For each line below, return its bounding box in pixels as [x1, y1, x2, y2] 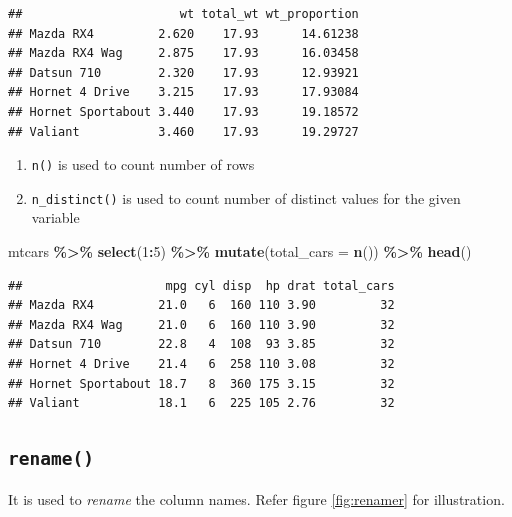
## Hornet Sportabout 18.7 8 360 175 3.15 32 [8, 376, 395, 391]
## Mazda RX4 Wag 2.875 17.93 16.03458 [8, 46, 359, 61]
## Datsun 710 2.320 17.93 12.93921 [8, 65, 359, 80]
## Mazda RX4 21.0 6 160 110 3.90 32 [8, 298, 395, 313]
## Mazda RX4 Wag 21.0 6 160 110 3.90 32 [8, 317, 395, 332]
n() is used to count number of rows [31, 154, 255, 175]
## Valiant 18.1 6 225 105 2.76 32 [8, 396, 395, 411]
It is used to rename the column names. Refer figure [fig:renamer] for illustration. [8, 488, 505, 509]
